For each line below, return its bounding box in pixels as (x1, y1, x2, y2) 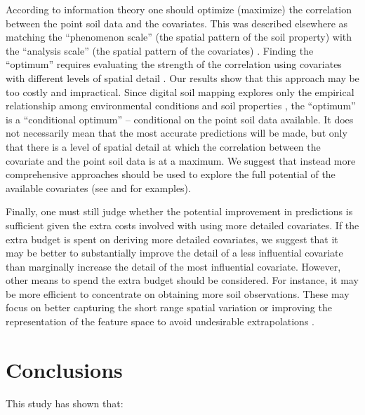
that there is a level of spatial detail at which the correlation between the (6, 139, 321, 154)
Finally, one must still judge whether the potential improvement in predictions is (6, 204, 353, 219)
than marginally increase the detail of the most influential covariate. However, (6, 259, 341, 273)
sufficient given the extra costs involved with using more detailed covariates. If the (6, 217, 359, 232)
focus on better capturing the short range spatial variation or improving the (6, 300, 332, 315)
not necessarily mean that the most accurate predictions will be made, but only (6, 125, 347, 140)
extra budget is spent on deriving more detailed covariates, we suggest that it (6, 231, 338, 246)
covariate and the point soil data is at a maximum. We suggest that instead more (6, 153, 356, 168)
